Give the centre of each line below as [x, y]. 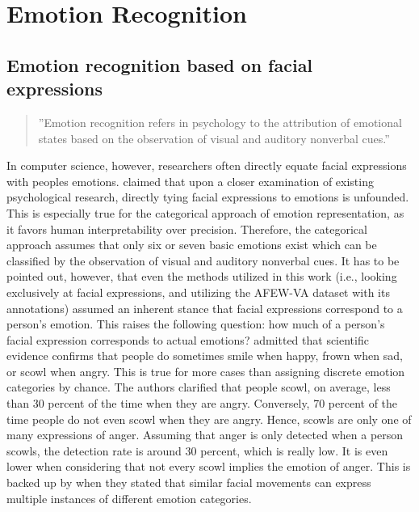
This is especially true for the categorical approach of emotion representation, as [205, 212]
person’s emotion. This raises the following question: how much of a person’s [196, 324]
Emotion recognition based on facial [160, 64]
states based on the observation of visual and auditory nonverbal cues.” [214, 138]
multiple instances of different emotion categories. [129, 498]
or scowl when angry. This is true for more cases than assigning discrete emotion [206, 371]
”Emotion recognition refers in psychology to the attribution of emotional [220, 122]
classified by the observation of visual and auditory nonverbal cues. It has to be [203, 260]
